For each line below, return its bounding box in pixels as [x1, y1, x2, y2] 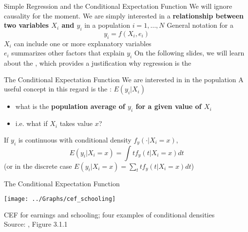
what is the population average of [15, 101, 125, 111]
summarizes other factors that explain [11, 48, 125, 58]
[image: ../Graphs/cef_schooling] [4, 196, 116, 203]
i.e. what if [15, 118, 48, 128]
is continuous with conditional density [18, 134, 132, 144]
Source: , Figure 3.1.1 [4, 219, 68, 229]
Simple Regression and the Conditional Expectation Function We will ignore [4, 1, 232, 11]
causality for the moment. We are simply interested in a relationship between [4, 10, 244, 20]
